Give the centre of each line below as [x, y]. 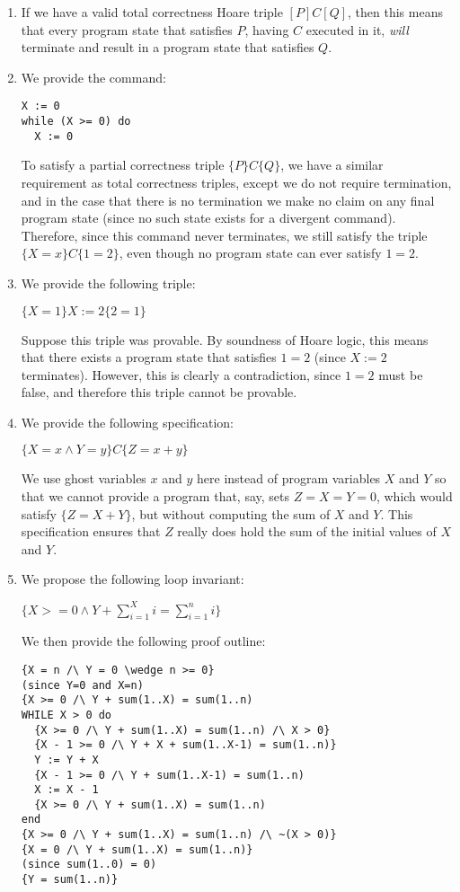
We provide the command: [93, 77]
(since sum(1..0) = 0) [89, 865]
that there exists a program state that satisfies [149, 357]
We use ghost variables [84, 478]
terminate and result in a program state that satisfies [168, 47]
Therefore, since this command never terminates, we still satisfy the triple [224, 235]
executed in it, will [357, 29]
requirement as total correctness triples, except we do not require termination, [236, 182]
